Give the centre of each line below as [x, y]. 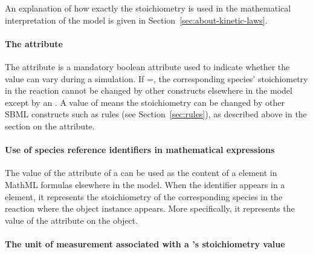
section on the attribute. [50, 125]
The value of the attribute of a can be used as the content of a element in [141, 173]
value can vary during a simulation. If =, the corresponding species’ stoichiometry [156, 78]
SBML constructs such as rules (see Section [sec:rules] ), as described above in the [156, 114]
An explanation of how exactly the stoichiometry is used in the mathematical [148, 8]
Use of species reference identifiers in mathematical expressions [140, 150]
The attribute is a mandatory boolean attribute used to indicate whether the [147, 66]
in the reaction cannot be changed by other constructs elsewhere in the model [149, 90]
